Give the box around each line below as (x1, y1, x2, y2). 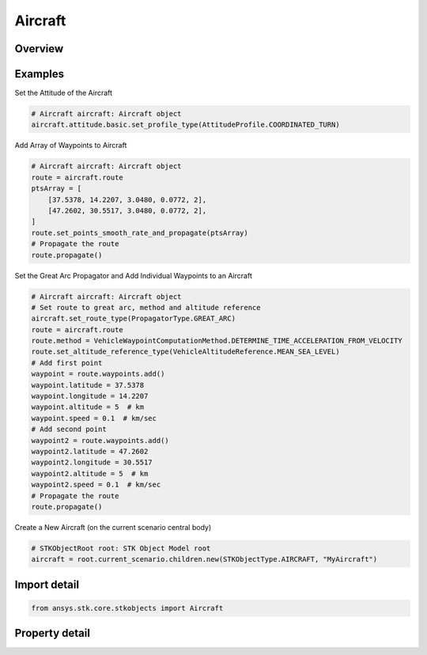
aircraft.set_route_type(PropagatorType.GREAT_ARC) (31, 314, 236, 324)
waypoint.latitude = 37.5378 (31, 381, 145, 389)
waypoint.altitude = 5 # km (31, 403, 145, 411)
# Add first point (31, 358, 103, 367)
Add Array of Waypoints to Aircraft (14, 141, 127, 150)
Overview (14, 42, 64, 55)
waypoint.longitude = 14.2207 (31, 392, 149, 401)
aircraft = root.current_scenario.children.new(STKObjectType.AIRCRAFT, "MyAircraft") (31, 555, 378, 564)
